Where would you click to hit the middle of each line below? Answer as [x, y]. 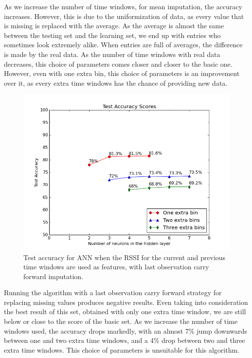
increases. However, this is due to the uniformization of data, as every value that [124, 16]
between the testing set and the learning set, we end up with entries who [112, 35]
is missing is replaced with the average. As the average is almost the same [114, 26]
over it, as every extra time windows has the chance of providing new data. [116, 83]
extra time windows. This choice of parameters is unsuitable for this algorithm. [122, 349]
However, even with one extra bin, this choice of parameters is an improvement [122, 73]
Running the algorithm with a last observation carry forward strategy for [113, 292]
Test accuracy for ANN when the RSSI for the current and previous [125, 257]
